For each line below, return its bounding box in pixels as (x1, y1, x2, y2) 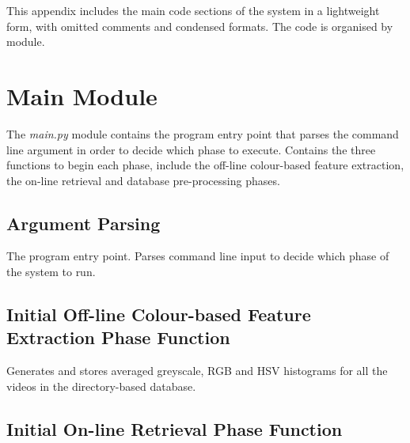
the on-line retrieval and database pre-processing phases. (6, 172, 280, 188)
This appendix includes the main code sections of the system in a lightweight (6, 2, 380, 18)
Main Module (6, 79, 158, 112)
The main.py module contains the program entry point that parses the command (6, 125, 399, 142)
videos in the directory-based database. (6, 377, 196, 394)
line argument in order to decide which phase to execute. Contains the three (6, 141, 376, 157)
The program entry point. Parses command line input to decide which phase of (6, 248, 389, 264)
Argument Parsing (6, 210, 161, 235)
